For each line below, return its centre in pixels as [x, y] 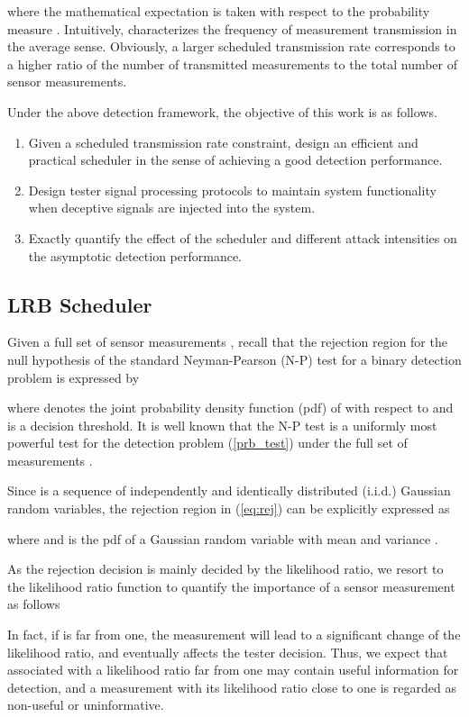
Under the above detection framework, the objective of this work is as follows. [222, 111]
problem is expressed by [74, 377]
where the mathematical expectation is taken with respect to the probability [219, 11]
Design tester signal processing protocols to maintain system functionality [232, 190]
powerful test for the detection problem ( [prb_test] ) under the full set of [207, 443]
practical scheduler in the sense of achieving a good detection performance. [235, 160]
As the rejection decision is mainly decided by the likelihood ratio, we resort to [225, 569]
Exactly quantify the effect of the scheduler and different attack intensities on [243, 237]
